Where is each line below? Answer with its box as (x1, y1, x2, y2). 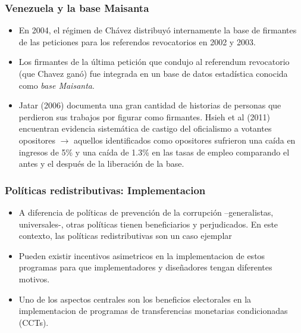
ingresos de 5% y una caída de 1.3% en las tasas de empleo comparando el (18, 145, 290, 158)
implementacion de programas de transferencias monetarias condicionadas (18, 304, 288, 317)
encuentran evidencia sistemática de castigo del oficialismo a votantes (18, 122, 272, 135)
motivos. (18, 272, 50, 285)
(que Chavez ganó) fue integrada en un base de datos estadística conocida (18, 67, 288, 79)
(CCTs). (18, 316, 49, 328)
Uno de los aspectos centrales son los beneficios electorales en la (18, 292, 252, 305)
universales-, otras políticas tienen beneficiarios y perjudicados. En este (18, 217, 278, 230)
